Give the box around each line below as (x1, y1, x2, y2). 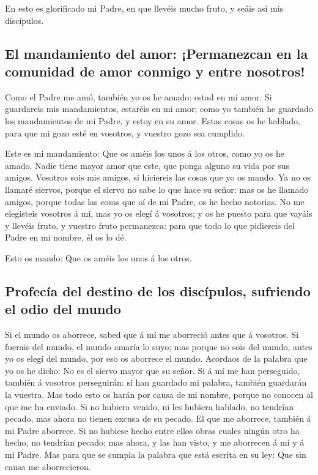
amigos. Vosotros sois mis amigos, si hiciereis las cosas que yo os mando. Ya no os (5, 171, 311, 184)
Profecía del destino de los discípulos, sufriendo (5, 281, 311, 300)
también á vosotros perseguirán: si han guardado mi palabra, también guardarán (5, 376, 307, 389)
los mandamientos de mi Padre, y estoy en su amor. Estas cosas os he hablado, (5, 114, 300, 127)
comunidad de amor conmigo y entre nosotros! (5, 61, 305, 80)
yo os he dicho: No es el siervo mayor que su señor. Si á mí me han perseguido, (5, 364, 300, 376)
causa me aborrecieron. (5, 460, 91, 473)
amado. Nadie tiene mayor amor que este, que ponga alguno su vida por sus (5, 159, 290, 171)
